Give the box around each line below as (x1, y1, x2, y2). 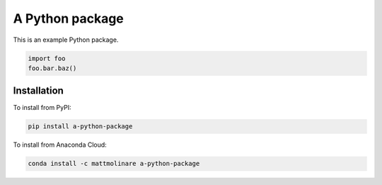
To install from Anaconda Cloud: (13, 140, 108, 149)
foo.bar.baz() (28, 64, 77, 72)
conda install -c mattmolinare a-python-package (28, 159, 200, 168)
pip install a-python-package (28, 123, 133, 130)
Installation (13, 85, 64, 97)
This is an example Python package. (13, 35, 119, 44)
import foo (28, 54, 66, 62)
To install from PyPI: (13, 103, 71, 112)
